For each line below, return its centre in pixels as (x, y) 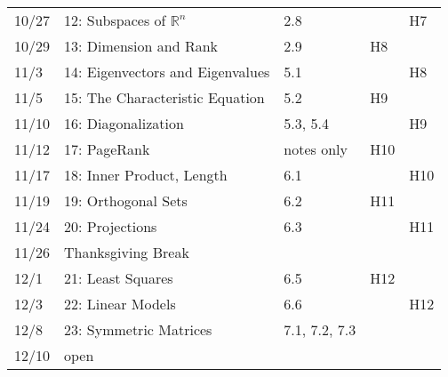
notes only (316, 149)
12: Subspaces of (115, 20)
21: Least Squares (119, 278)
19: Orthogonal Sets (126, 201)
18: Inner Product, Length (146, 175)
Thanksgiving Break (127, 252)
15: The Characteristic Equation (164, 97)
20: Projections (111, 226)
